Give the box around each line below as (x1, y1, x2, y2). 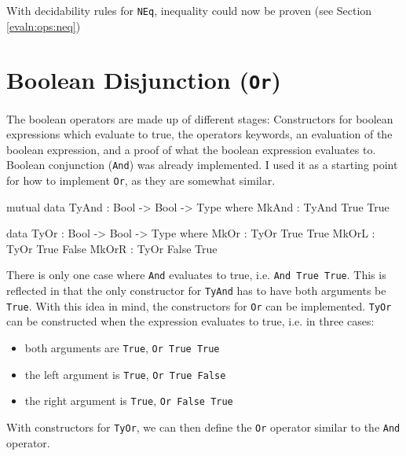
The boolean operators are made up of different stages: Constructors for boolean (6, 110, 393, 127)
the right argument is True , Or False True (24, 392, 233, 409)
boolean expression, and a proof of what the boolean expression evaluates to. (6, 141, 376, 157)
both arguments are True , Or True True (24, 339, 220, 355)
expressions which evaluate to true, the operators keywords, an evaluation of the (6, 126, 393, 142)
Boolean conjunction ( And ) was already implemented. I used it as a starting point (6, 156, 398, 173)
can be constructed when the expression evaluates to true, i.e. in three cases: (6, 313, 375, 329)
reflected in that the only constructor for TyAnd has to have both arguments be (6, 282, 386, 299)
